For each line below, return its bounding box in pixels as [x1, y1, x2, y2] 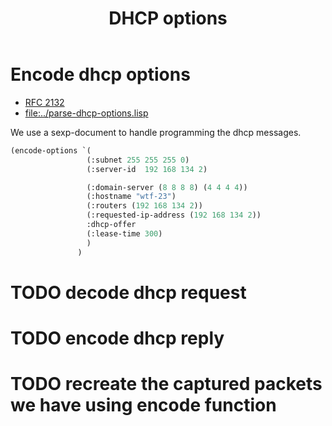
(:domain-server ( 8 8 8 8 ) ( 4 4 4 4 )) [86, 182, 248, 192]
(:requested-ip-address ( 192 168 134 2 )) [86, 210, 262, 221]
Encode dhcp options [10, 63, 191, 86]
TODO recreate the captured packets [10, 373, 323, 396]
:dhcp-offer [86, 220, 137, 230]
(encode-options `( [10, 145, 92, 156]
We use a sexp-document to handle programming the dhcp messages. [10, 126, 302, 138]
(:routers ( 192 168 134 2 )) [86, 201, 203, 211]
